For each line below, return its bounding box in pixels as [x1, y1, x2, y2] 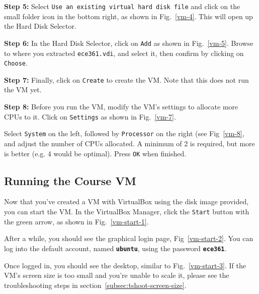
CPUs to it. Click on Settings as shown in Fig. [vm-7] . [4, 111, 176, 122]
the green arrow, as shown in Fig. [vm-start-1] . [4, 216, 149, 226]
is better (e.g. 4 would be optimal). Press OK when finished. [4, 148, 187, 158]
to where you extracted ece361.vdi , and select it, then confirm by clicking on [4, 47, 244, 58]
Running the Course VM [4, 172, 136, 188]
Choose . [4, 57, 28, 68]
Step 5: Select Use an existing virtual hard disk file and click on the [4, 1, 240, 11]
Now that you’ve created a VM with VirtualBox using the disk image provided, [4, 196, 249, 207]
